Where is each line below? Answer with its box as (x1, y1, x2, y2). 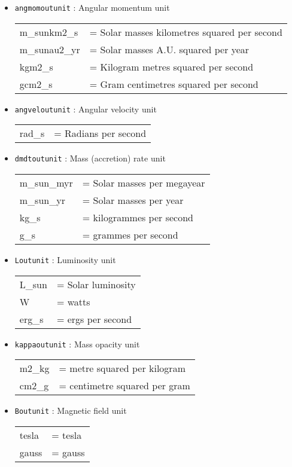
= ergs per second (56, 312, 132, 326)
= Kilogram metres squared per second (89, 59, 254, 74)
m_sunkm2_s (19, 25, 78, 39)
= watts (56, 294, 90, 309)
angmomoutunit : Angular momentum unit (14, 1, 170, 13)
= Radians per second (54, 126, 147, 141)
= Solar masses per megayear (82, 175, 205, 190)
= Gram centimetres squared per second (89, 77, 258, 91)
